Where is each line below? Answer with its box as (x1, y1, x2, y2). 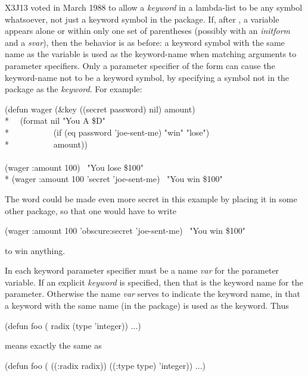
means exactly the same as (5, 339, 102, 352)
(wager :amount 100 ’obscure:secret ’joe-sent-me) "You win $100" (5, 224, 245, 237)
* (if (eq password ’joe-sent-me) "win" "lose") (5, 126, 210, 138)
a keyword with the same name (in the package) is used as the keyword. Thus (5, 299, 289, 312)
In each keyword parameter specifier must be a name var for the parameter (5, 264, 279, 277)
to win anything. (5, 244, 66, 256)
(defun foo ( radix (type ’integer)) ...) (5, 319, 141, 331)
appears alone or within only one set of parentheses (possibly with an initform (5, 24, 291, 37)
